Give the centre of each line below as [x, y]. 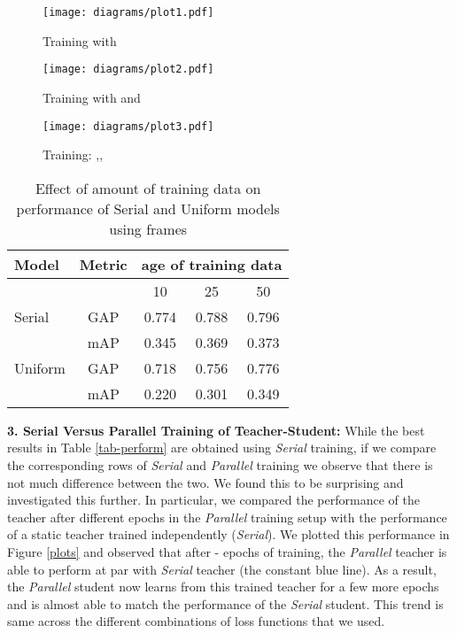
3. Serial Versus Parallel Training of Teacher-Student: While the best [216, 430]
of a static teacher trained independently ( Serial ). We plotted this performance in [228, 534]
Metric [103, 264]
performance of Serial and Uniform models [148, 208]
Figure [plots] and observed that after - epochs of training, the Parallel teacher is [227, 551]
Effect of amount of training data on [148, 188]
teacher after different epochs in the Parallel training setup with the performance [227, 517]
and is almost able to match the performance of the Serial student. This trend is [225, 603]
